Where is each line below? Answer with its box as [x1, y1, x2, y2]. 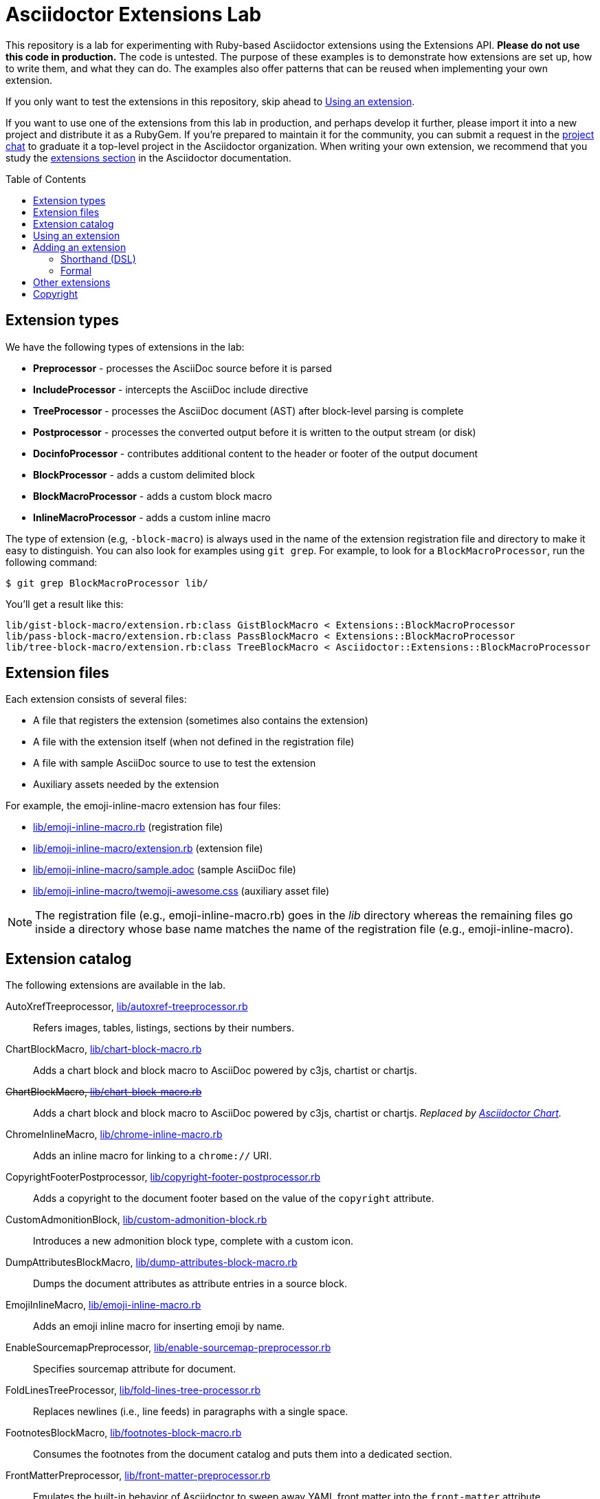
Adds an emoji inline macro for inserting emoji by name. [33, 1320, 285, 1333]
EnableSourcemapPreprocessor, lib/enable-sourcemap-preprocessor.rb [5, 1342, 331, 1354]
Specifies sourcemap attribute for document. [33, 1363, 236, 1375]
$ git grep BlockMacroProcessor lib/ [5, 577, 209, 589]
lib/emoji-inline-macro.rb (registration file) [33, 821, 223, 833]
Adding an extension [33, 241, 126, 253]
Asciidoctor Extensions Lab [5, 3, 262, 26]
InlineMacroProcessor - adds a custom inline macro [33, 511, 271, 523]
